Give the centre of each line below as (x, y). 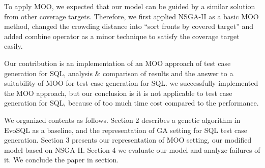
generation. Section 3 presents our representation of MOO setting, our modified (128, 140)
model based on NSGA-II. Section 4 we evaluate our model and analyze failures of (132, 149)
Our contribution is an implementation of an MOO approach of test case (117, 63)
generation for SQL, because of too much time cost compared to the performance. (131, 103)
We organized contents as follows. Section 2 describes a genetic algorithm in (122, 120)
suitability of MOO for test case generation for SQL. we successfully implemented (131, 83)
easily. (13, 46)
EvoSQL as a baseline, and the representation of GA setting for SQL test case (126, 130)
